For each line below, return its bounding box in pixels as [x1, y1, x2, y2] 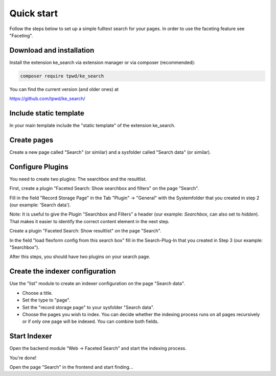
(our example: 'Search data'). [9, 202, 71, 208]
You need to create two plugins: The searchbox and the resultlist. [9, 176, 147, 182]
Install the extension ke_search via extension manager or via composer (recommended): [9, 59, 195, 65]
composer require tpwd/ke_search [20, 73, 104, 79]
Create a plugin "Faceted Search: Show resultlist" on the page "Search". [9, 228, 162, 234]
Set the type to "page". [22, 297, 71, 303]
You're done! [9, 355, 37, 361]
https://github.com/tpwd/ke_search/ [9, 96, 85, 102]
